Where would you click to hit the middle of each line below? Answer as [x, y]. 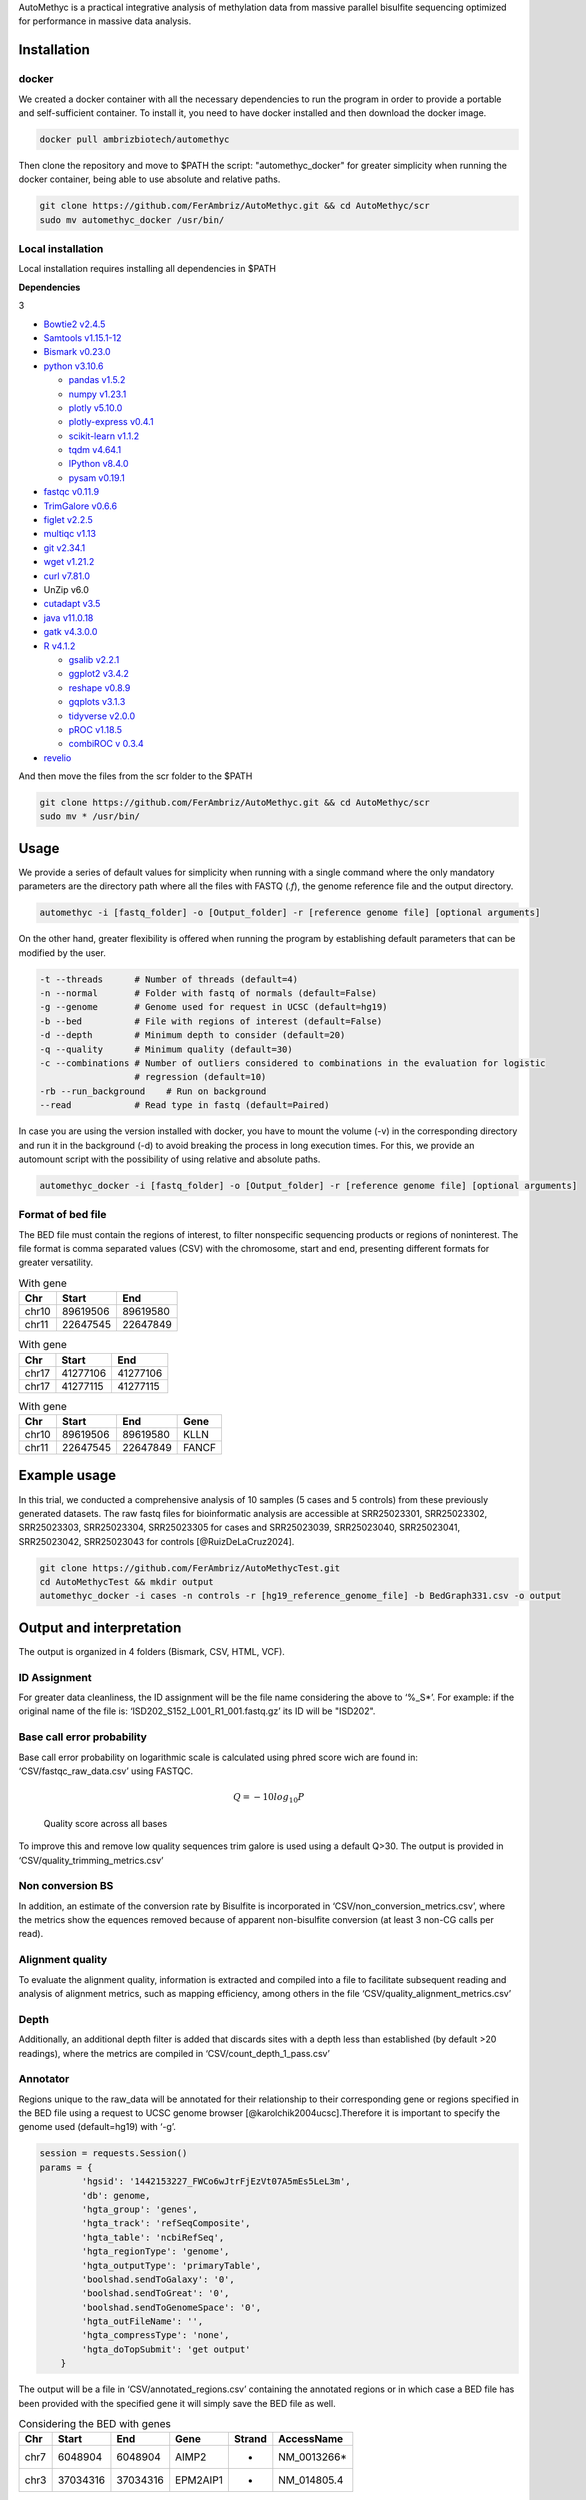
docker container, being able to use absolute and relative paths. [149, 179]
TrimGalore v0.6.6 [80, 506]
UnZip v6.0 [66, 589]
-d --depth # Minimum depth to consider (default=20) [192, 1035]
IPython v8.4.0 [98, 464]
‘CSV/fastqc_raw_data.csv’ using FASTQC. [106, 1771]
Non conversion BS [66, 1886]
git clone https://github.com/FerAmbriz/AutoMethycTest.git [190, 1568]
